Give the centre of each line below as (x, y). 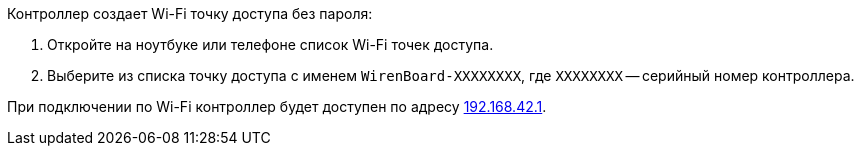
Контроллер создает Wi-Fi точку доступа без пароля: (190, 13)
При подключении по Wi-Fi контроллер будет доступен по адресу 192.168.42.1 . (277, 106)
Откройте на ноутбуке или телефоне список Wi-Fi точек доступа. (270, 44)
